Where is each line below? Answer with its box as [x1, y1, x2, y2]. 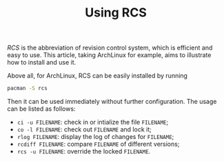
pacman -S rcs [7, 85, 48, 92]
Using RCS [85, 5, 147, 21]
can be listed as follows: [7, 105, 76, 113]
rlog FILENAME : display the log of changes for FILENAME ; [17, 133, 174, 141]
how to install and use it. [7, 58, 77, 67]
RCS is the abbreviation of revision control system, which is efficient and [7, 43, 213, 52]
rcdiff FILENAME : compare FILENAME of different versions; [17, 140, 180, 149]
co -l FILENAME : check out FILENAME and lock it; [17, 125, 152, 133]
